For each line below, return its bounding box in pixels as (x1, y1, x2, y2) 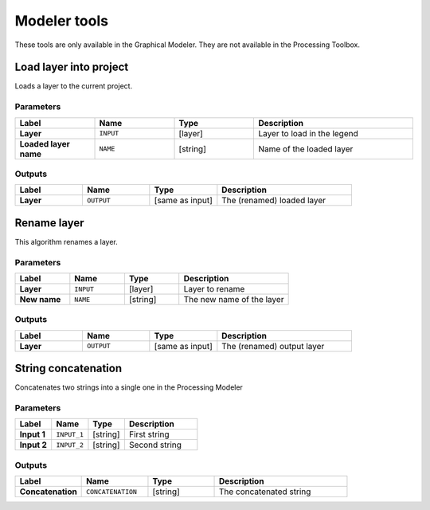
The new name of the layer (183, 294, 284, 304)
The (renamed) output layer (221, 340, 325, 351)
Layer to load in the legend (258, 127, 358, 139)
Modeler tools (14, 12, 109, 29)
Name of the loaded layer (258, 143, 354, 155)
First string (128, 429, 170, 440)
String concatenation (14, 362, 123, 375)
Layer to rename (183, 284, 245, 294)
